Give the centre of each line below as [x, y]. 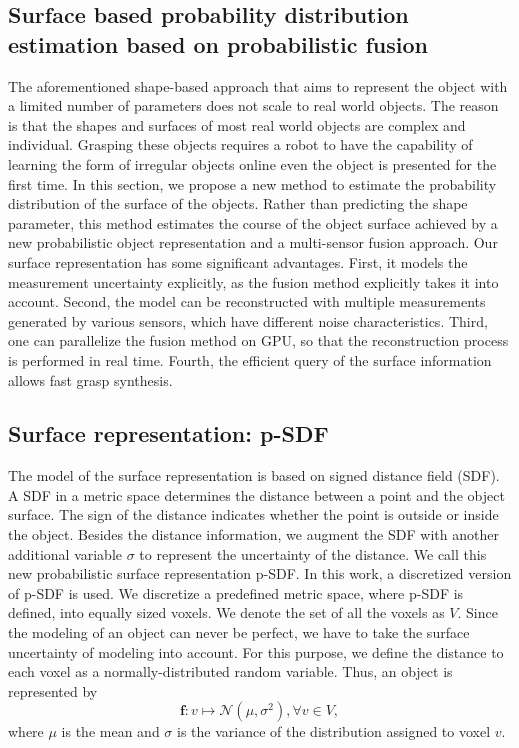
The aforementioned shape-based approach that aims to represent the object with [258, 85]
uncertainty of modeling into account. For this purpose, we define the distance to [256, 651]
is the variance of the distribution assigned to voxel [334, 731]
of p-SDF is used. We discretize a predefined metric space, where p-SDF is [236, 592]
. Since [477, 612]
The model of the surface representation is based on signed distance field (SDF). [254, 475]
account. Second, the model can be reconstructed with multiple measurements [247, 301]
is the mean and [110, 731]
